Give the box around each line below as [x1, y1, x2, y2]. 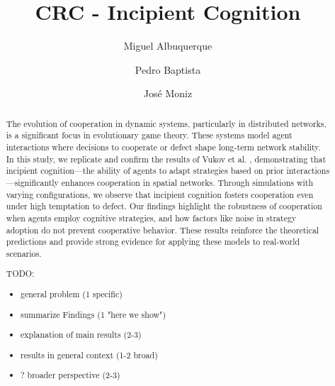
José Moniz [143, 86, 193, 101]
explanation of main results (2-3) [21, 329, 142, 341]
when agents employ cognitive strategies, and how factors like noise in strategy [6, 211, 297, 224]
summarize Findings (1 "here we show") [21, 308, 166, 320]
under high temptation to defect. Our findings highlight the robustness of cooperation [6, 200, 322, 212]
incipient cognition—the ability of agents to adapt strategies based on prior [6, 165, 284, 177]
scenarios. [6, 247, 42, 259]
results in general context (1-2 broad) [21, 348, 158, 360]
